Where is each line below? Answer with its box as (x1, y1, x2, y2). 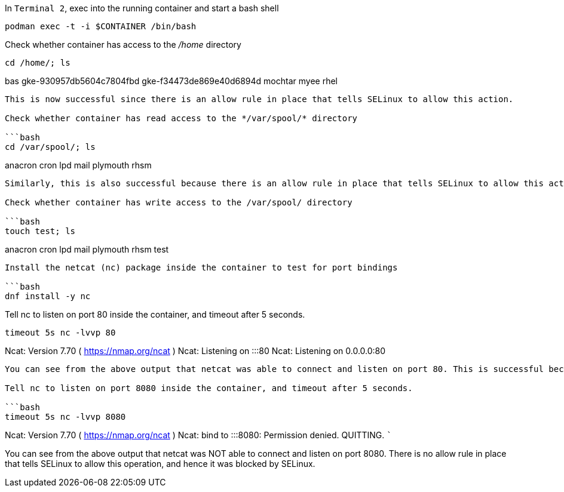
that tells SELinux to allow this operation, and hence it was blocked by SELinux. (5, 459, 315, 469)
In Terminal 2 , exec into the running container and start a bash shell (5, 3, 279, 13)
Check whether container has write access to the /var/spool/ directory (5, 198, 352, 207)
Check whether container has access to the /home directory (5, 39, 241, 50)
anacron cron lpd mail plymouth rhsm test (5, 244, 169, 254)
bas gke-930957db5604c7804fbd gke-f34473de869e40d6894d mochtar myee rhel (5, 76, 338, 86)
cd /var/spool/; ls (5, 142, 96, 152)
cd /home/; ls (5, 58, 70, 67)
